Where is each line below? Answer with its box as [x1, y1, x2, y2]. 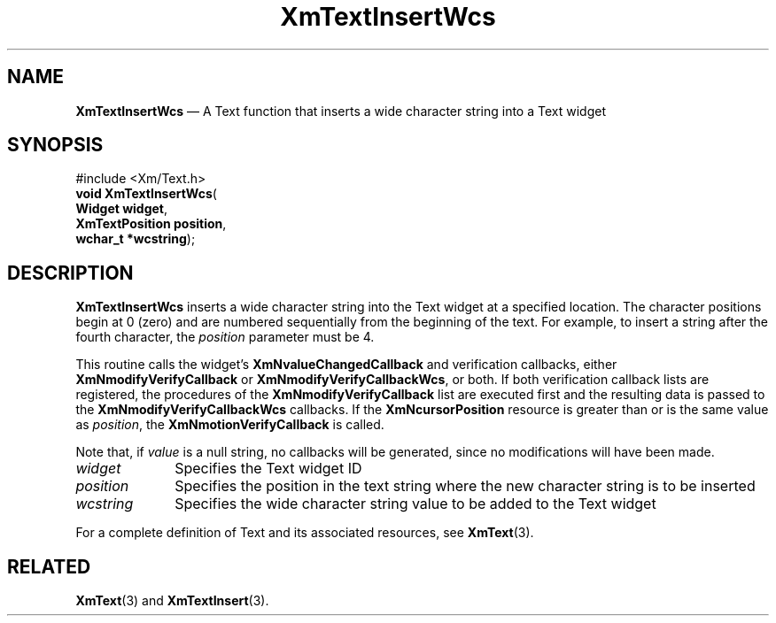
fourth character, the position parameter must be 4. [75, 329, 375, 345]
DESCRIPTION [7, 261, 134, 284]
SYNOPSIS [7, 134, 104, 157]
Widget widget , [75, 201, 168, 217]
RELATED [7, 555, 91, 578]
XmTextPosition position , [75, 216, 227, 232]
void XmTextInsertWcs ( [75, 186, 217, 202]
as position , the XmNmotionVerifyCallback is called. [75, 417, 384, 433]
